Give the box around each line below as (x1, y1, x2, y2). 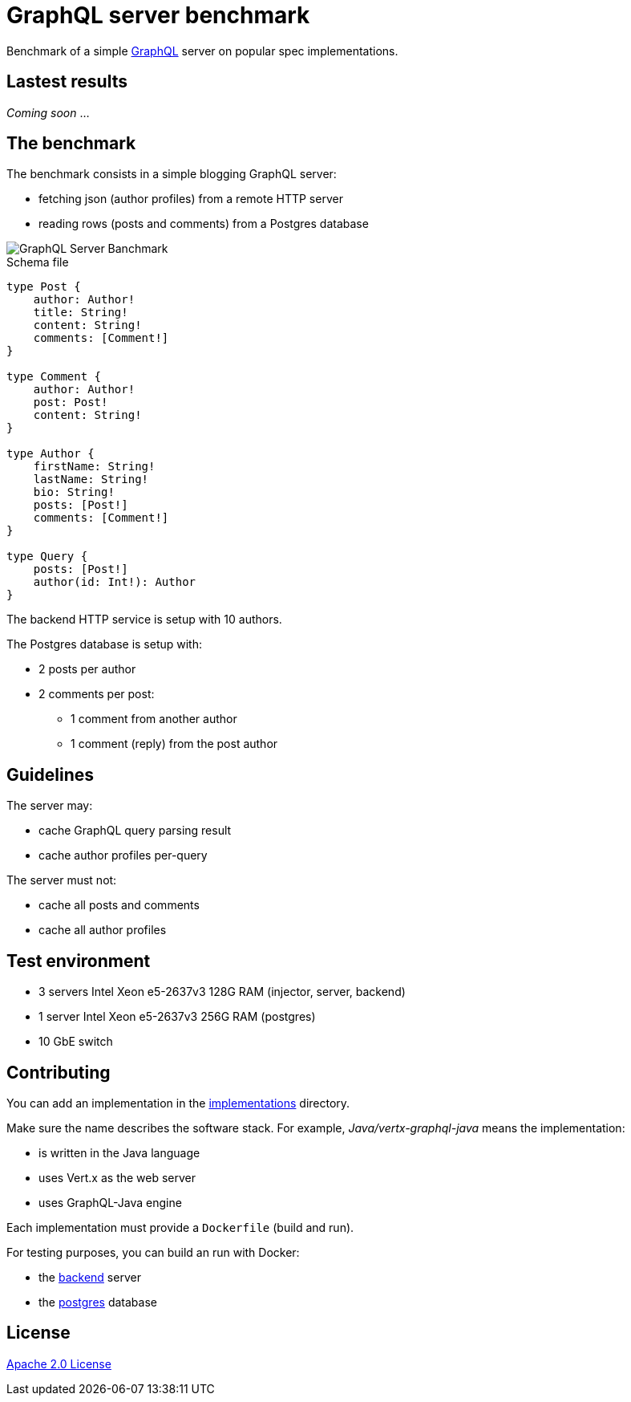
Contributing (6, 1062, 111, 1083)
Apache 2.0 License (6, 1356, 111, 1371)
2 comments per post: (38, 687, 155, 701)
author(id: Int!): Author (33, 575, 196, 589)
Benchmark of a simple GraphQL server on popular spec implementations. (6, 43, 398, 58)
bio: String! (33, 486, 115, 499)
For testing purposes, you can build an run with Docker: (6, 1245, 300, 1259)
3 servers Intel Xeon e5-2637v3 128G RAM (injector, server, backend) (38, 985, 406, 999)
